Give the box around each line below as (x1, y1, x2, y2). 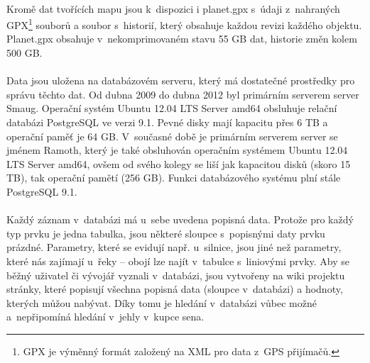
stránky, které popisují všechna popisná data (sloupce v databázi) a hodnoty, (6, 281, 343, 296)
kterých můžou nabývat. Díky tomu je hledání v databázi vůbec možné (6, 295, 317, 310)
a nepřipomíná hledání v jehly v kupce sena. (6, 309, 205, 324)
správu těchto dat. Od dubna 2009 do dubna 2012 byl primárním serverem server (6, 86, 359, 101)
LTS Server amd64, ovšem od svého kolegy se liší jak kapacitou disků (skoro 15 (6, 156, 351, 171)
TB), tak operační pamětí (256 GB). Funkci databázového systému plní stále (6, 170, 341, 185)
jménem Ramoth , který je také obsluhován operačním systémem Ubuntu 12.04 (6, 143, 348, 157)
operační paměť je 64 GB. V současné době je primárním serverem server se (6, 128, 338, 143)
